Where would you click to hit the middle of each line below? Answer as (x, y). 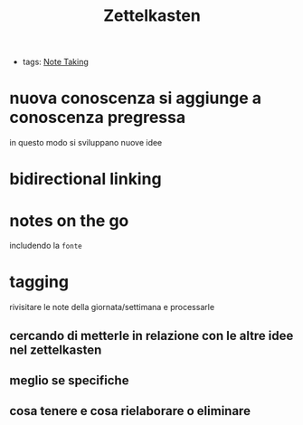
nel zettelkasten (56, 349)
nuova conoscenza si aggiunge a (136, 98)
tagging (39, 282)
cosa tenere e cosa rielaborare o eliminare (130, 411)
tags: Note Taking (55, 62)
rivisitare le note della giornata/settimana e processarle (112, 307)
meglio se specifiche (69, 380)
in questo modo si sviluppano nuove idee (86, 143)
